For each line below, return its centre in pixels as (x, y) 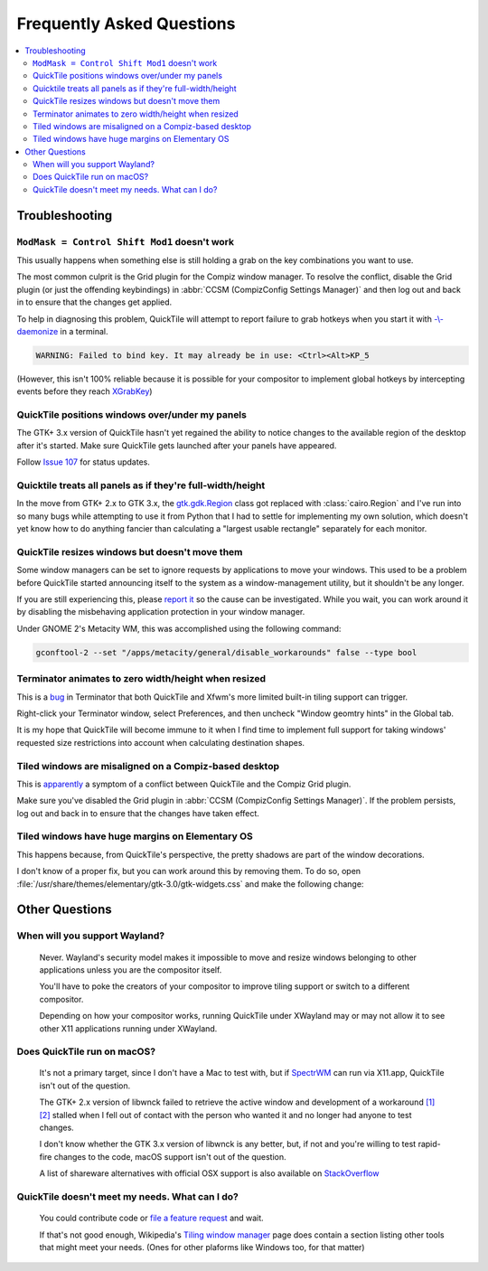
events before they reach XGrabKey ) (84, 391)
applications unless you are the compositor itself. (131, 970)
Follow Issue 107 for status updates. (84, 462)
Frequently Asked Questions (126, 24)
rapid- (430, 1144)
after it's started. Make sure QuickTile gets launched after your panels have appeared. (177, 445)
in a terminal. (84, 331)
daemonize (38, 331)
